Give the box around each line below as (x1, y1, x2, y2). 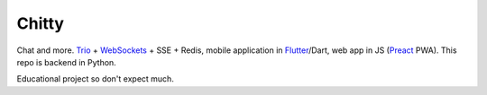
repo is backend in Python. (16, 56, 116, 67)
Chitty (16, 13, 65, 33)
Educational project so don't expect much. (16, 73, 175, 84)
